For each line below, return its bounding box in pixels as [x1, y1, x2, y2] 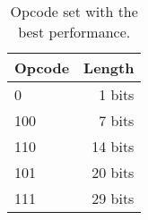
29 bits [91, 188, 135, 208]
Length [83, 57, 135, 78]
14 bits [91, 136, 135, 157]
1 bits [99, 84, 135, 105]
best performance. [18, 21, 131, 42]
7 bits [99, 110, 135, 131]
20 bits [91, 162, 135, 182]
